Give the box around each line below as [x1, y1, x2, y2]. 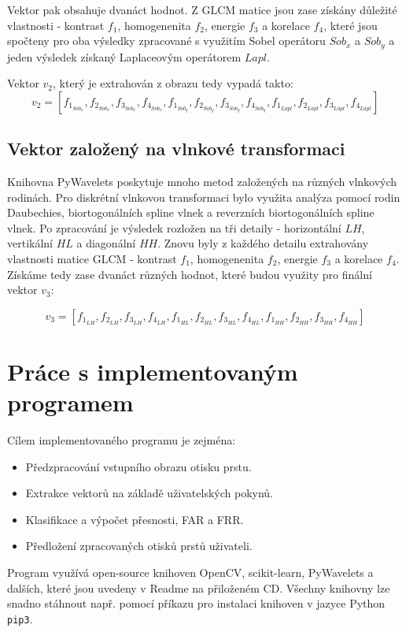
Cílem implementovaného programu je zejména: [7, 432, 236, 448]
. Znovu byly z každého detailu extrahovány [157, 235, 369, 251]
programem [7, 386, 134, 418]
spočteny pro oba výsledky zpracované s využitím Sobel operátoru [7, 32, 326, 49]
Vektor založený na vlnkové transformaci [7, 136, 345, 161]
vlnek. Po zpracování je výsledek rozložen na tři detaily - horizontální [7, 219, 341, 236]
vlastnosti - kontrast [7, 17, 105, 33]
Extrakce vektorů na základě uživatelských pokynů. [25, 485, 273, 501]
